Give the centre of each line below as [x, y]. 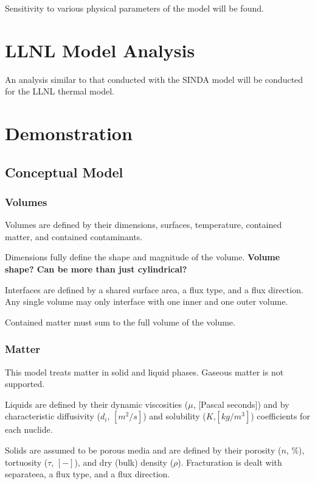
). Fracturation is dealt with [230, 462]
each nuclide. [29, 429]
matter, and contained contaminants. [74, 236]
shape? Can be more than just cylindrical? [96, 269]
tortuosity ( [26, 462]
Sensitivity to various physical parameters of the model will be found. [134, 8]
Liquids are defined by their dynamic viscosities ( [97, 404]
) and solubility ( [175, 416]
